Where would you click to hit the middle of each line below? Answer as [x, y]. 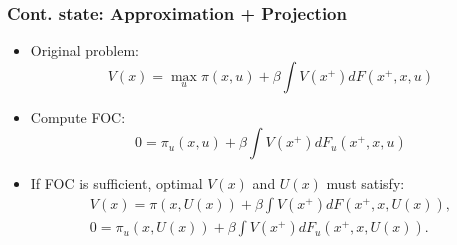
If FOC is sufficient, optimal [116, 183]
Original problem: [85, 50]
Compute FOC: [78, 116]
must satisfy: [365, 183]
